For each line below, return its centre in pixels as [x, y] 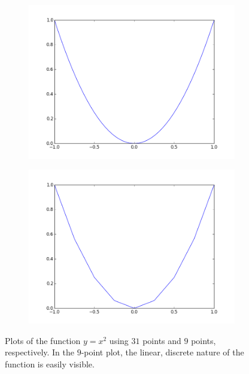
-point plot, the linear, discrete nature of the [163, 352]
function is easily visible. [50, 364]
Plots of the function [43, 340]
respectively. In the [40, 352]
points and [162, 340]
